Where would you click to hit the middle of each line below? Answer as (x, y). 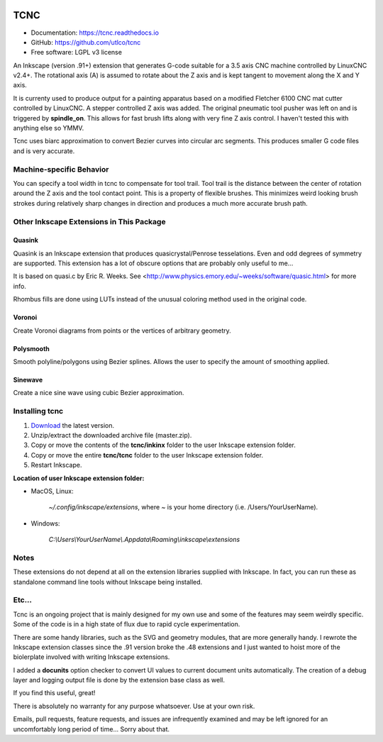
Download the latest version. (73, 425)
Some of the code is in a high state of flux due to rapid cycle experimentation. (127, 624)
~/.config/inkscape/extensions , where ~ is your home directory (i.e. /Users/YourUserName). (183, 507)
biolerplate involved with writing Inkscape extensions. (91, 657)
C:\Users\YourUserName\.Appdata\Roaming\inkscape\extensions (144, 540)
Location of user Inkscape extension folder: (79, 478)
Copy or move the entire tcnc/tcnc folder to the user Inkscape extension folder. (147, 455)
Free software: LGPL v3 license (76, 52)
